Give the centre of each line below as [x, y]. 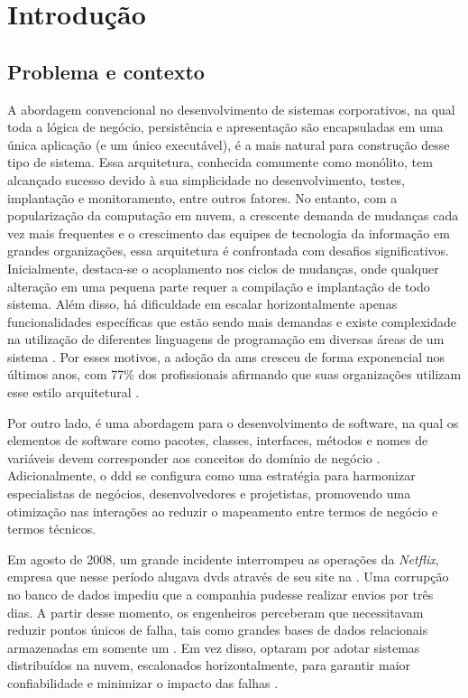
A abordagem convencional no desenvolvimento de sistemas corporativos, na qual [231, 109]
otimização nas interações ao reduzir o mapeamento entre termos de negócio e [223, 511]
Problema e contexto [106, 71]
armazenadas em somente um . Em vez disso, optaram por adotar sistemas [214, 647]
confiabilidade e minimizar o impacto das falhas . [143, 682]
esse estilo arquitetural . [73, 392]
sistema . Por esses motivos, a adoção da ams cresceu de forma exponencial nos [226, 356]
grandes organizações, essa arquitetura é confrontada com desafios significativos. [229, 251]
